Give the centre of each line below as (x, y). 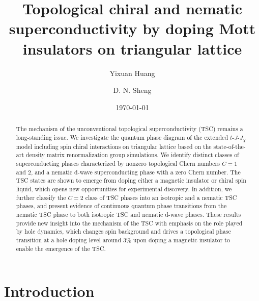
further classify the (41, 197)
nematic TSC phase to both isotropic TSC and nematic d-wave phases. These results (128, 214)
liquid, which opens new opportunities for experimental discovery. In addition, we (124, 189)
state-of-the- (229, 146)
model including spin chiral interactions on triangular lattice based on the (114, 146)
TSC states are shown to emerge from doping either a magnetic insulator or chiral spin (131, 180)
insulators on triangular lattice (132, 48)
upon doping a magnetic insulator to (181, 240)
